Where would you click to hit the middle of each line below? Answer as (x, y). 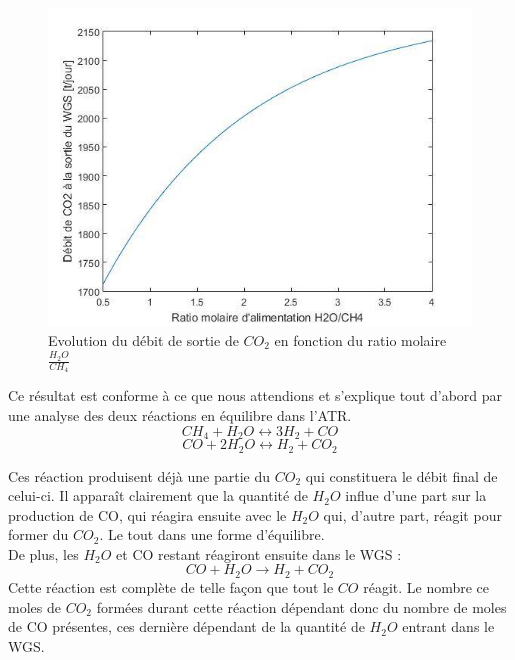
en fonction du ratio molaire (360, 339)
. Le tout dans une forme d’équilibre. (212, 534)
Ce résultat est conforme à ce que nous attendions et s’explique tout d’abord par (255, 395)
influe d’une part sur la (416, 495)
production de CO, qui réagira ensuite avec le (147, 514)
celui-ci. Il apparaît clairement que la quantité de (158, 495)
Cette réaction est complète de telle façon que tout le (171, 586)
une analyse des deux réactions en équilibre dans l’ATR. (180, 415)
